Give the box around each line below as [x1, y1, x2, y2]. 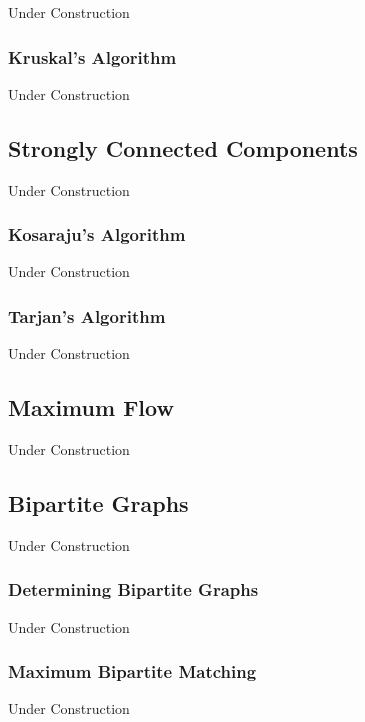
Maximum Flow [8, 392, 174, 423]
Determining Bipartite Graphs [8, 577, 259, 602]
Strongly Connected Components [8, 132, 358, 163]
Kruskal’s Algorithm [8, 44, 177, 69]
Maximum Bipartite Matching [8, 659, 257, 684]
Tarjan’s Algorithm [8, 303, 166, 328]
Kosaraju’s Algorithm [8, 222, 186, 247]
